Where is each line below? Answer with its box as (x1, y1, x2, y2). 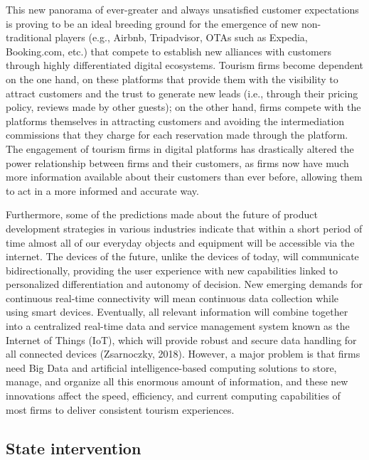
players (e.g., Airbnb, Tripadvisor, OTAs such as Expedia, (55, 30, 308, 45)
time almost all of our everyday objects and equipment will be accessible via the (6, 235, 355, 250)
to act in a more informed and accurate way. (6, 183, 199, 198)
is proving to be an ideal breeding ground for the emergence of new (6, 16, 299, 31)
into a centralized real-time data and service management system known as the (6, 319, 350, 333)
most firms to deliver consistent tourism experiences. (6, 402, 235, 417)
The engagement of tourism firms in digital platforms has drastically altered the (6, 141, 354, 156)
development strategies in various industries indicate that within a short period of (6, 220, 363, 235)
